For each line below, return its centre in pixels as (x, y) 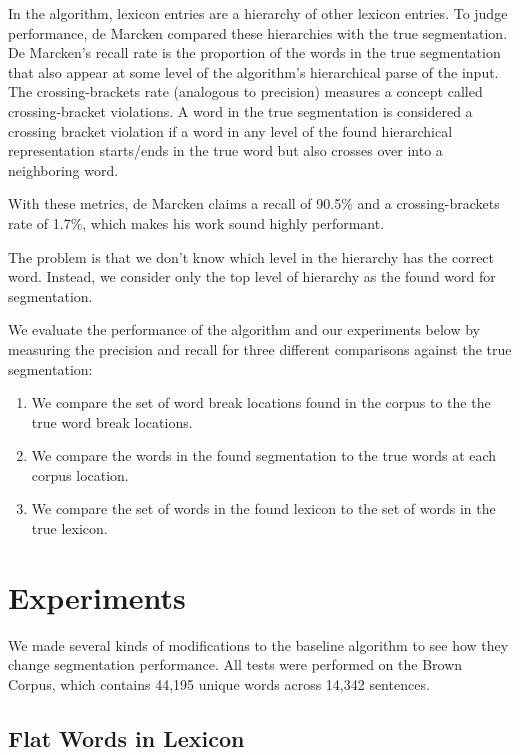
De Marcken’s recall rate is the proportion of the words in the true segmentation (254, 52)
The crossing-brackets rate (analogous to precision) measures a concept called (245, 91)
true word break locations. (112, 421)
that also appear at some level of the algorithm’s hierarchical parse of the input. (253, 71)
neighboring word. (63, 169)
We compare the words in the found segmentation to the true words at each (264, 455)
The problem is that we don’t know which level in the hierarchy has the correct (251, 256)
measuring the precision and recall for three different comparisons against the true (260, 348)
